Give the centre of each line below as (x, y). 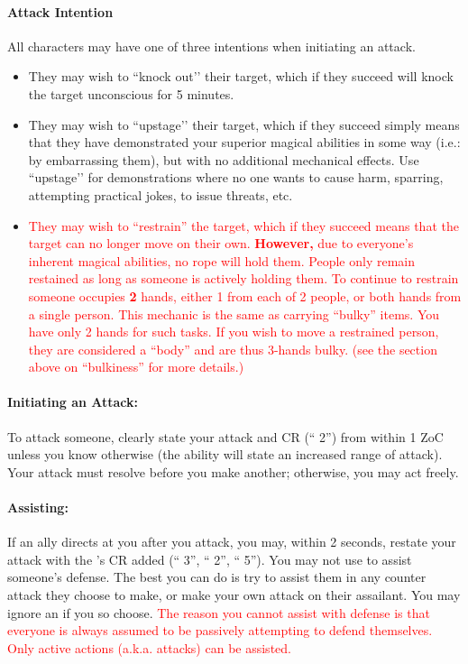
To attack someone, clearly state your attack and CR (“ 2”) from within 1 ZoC (225, 436)
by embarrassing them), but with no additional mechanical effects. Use (224, 159)
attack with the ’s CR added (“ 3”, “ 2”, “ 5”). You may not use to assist (210, 559)
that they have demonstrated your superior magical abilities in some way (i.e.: (244, 142)
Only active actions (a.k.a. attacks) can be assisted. (149, 647)
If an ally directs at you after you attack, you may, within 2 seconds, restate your (232, 542)
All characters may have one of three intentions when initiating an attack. (211, 46)
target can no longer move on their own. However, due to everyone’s (221, 243)
